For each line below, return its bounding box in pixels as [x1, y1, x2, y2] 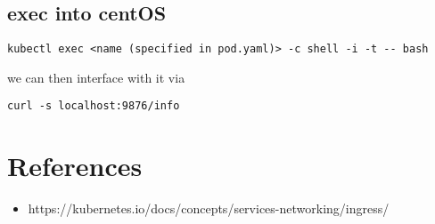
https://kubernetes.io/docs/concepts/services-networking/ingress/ [28, 199, 390, 218]
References [7, 148, 143, 184]
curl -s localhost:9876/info [7, 100, 180, 113]
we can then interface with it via [7, 68, 185, 86]
